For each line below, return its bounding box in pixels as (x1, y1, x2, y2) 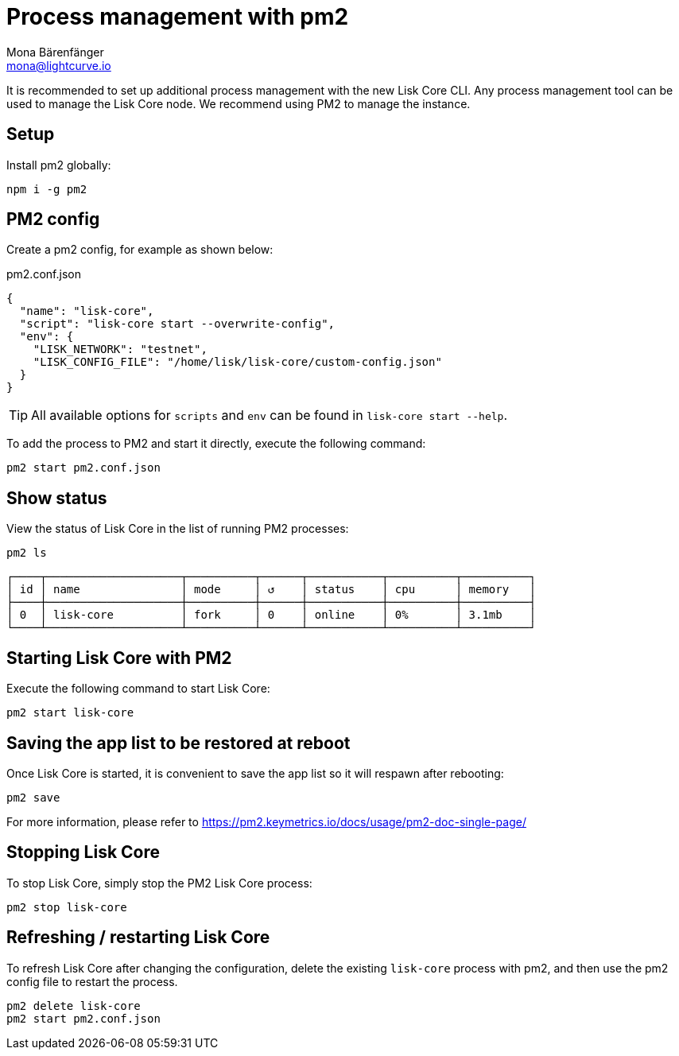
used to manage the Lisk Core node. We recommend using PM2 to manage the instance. (6, 96, 471, 111)
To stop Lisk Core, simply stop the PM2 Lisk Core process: (6, 875, 312, 890)
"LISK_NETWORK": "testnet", (33, 343, 208, 356)
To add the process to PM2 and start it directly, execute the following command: (6, 437, 426, 451)
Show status (6, 487, 107, 508)
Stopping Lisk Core (6, 842, 161, 863)
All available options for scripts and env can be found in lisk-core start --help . (31, 407, 507, 424)
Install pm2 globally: (6, 157, 111, 172)
